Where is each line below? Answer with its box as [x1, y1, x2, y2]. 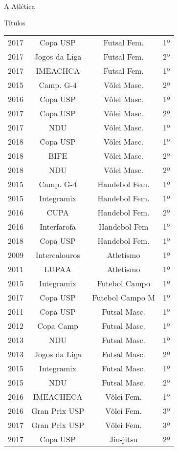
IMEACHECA [33, 391, 83, 403]
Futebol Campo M [92, 292, 155, 303]
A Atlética [4, 1, 35, 11]
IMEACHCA [36, 65, 80, 77]
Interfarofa [40, 221, 76, 233]
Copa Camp [37, 320, 78, 332]
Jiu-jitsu [109, 433, 138, 445]
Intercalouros [35, 249, 80, 261]
